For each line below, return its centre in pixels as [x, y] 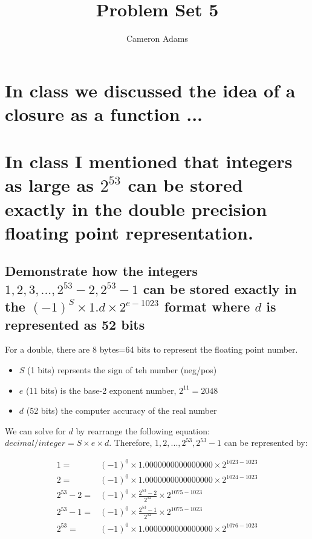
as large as [49, 185]
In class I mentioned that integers [149, 161]
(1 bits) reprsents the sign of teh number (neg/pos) [122, 370]
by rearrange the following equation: [143, 430]
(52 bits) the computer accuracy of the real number [122, 410]
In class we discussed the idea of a [150, 90]
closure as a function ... [104, 113]
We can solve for [35, 430]
